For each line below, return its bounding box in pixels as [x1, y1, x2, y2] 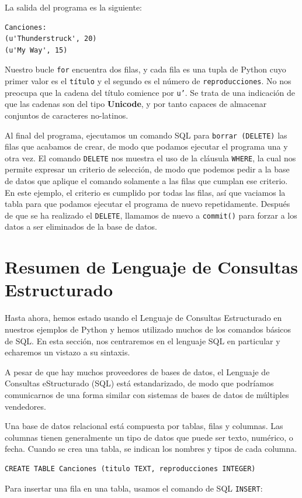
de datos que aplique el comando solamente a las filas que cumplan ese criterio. [5, 175, 288, 187]
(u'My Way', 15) [5, 46, 68, 54]
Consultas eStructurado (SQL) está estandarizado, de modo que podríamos [5, 377, 274, 389]
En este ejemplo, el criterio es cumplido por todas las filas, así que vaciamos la [5, 186, 286, 198]
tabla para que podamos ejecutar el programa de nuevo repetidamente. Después [5, 198, 290, 210]
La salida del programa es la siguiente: [5, 1, 142, 13]
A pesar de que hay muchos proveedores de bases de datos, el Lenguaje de [5, 365, 270, 378]
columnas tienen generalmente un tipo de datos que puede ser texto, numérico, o [5, 431, 293, 443]
